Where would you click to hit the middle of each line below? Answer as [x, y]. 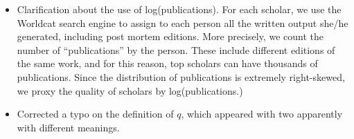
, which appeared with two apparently [262, 114]
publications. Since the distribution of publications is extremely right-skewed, [181, 76]
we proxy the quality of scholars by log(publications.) [130, 90]
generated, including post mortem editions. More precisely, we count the [170, 36]
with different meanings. [68, 127]
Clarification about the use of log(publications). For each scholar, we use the [179, 9]
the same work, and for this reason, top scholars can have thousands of [167, 63]
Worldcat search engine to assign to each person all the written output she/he [183, 22]
